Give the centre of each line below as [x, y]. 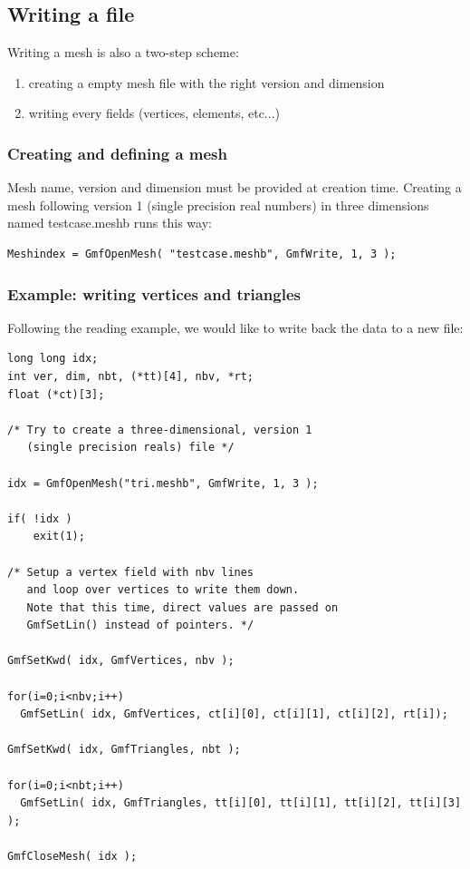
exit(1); [59, 537]
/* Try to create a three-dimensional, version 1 [160, 430]
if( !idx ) [40, 518]
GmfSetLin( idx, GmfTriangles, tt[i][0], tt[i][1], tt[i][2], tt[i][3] [241, 803]
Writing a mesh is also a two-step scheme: [123, 52]
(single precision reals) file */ [130, 448]
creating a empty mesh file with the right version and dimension [206, 82]
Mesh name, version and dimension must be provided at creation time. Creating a [235, 187]
